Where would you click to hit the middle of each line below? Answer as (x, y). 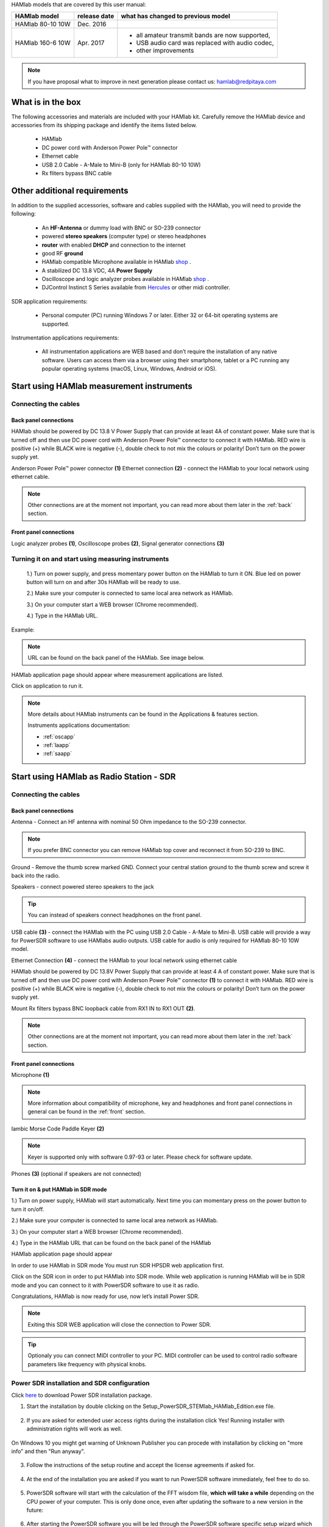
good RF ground (62, 253)
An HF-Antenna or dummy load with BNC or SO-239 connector (121, 228)
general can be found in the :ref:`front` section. (87, 1112)
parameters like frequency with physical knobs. (87, 1364)
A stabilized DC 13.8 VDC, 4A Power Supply (97, 270)
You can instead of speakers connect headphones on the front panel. (115, 915)
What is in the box (46, 102)
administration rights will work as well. (74, 1429)
